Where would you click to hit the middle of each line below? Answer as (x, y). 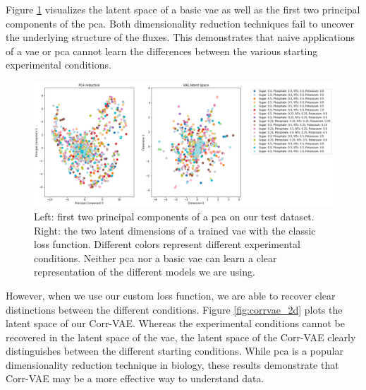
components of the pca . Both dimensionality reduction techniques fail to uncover (180, 23)
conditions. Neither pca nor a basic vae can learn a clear (155, 258)
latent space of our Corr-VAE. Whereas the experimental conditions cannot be (175, 323)
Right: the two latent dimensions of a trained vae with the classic (175, 230)
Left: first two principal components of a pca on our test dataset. (174, 216)
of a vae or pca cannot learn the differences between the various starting (162, 51)
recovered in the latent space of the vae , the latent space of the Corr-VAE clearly (181, 337)
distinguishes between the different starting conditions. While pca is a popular (175, 351)
